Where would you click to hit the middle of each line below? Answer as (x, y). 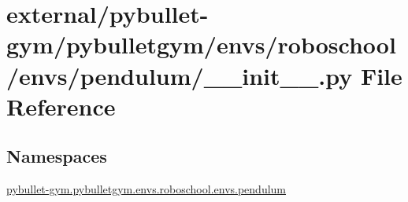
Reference (61, 106)
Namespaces (57, 156)
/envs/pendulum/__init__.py (180, 75)
